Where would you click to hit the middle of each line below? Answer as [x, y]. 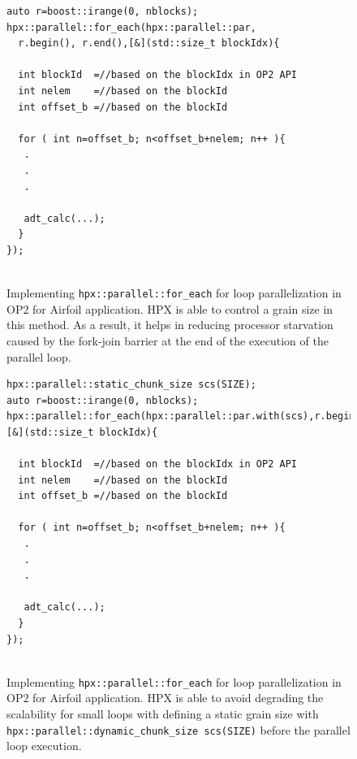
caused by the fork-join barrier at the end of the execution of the [168, 340]
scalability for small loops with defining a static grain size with [163, 714]
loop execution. [44, 746]
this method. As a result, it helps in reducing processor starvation [170, 325]
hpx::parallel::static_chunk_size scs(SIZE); [131, 385]
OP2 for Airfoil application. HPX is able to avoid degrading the [165, 698]
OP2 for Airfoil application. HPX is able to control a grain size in [170, 308]
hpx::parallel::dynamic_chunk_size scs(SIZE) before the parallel [178, 729]
